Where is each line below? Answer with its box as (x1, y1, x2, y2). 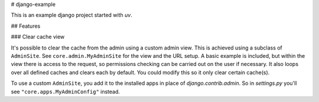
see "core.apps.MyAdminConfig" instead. (11, 88, 121, 95)
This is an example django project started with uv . (11, 12, 132, 19)
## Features (11, 22, 41, 29)
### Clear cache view (11, 33, 65, 41)
